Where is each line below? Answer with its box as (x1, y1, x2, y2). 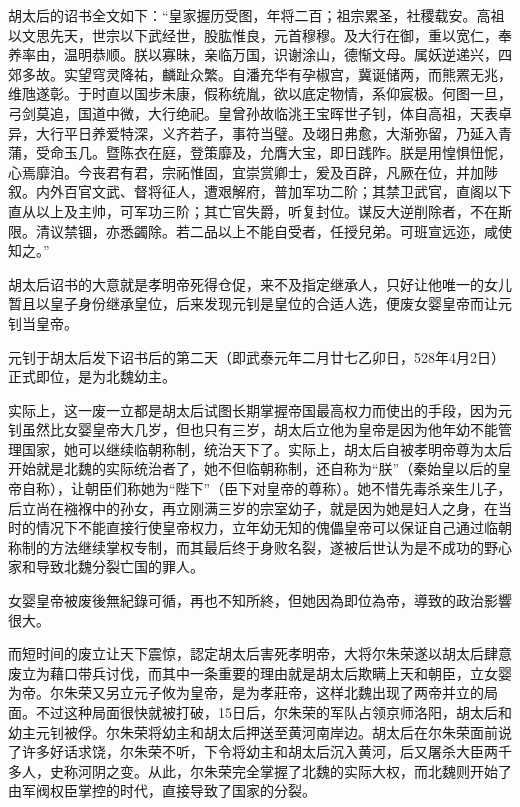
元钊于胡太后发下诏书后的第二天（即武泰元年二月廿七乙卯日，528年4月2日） (8, 346, 505, 367)
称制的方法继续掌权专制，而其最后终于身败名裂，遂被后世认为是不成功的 (8, 536, 484, 557)
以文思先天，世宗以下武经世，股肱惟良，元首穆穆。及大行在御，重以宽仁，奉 (8, 24, 512, 45)
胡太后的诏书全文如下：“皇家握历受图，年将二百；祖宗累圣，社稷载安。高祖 (8, 5, 505, 25)
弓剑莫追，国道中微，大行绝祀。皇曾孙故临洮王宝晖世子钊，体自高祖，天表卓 (8, 102, 512, 123)
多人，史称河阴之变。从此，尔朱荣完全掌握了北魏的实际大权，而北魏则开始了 (8, 760, 512, 781)
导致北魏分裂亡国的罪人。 (35, 556, 204, 577)
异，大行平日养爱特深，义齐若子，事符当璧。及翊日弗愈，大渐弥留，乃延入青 (8, 122, 512, 143)
